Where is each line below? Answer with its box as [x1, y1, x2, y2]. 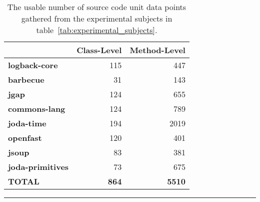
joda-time [8, 117, 46, 129]
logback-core [8, 59, 58, 71]
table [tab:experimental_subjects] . [36, 24, 157, 36]
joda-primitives [8, 161, 69, 172]
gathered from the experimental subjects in [21, 13, 172, 24]
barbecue [8, 74, 44, 85]
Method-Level [129, 44, 185, 56]
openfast [8, 132, 42, 143]
